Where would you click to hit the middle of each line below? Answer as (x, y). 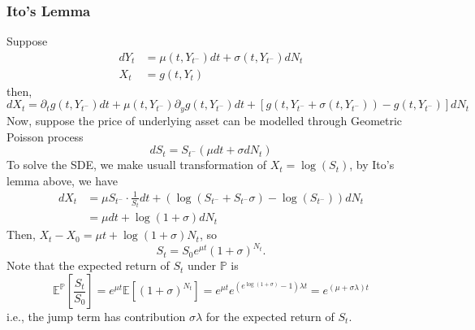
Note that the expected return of (88, 265)
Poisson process (45, 136)
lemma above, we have (62, 180)
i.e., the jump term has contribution (96, 317)
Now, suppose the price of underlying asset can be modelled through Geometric (205, 120)
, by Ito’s (372, 165)
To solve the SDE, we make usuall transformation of (136, 165)
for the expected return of (270, 317)
